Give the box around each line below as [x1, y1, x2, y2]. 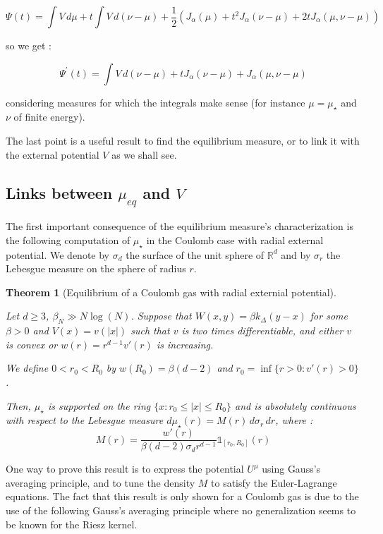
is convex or [6, 336, 58, 351]
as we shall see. [111, 147, 177, 162]
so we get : [6, 38, 51, 52]
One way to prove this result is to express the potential [6, 461, 244, 476]
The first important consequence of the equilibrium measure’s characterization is [6, 219, 353, 233]
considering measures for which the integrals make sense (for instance [6, 95, 305, 109]
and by [281, 247, 311, 262]
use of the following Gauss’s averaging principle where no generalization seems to [6, 502, 356, 517]
